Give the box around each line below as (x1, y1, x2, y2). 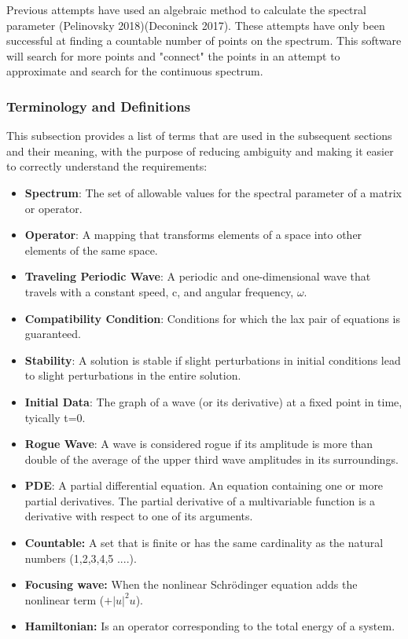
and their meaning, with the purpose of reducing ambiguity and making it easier (6, 142, 394, 159)
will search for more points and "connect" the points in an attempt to (6, 47, 340, 64)
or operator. (24, 200, 83, 216)
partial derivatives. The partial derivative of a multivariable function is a (24, 492, 376, 509)
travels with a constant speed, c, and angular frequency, (24, 283, 294, 299)
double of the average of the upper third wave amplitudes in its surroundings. (24, 450, 399, 467)
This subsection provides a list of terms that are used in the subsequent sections (6, 127, 392, 144)
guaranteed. (24, 325, 82, 342)
